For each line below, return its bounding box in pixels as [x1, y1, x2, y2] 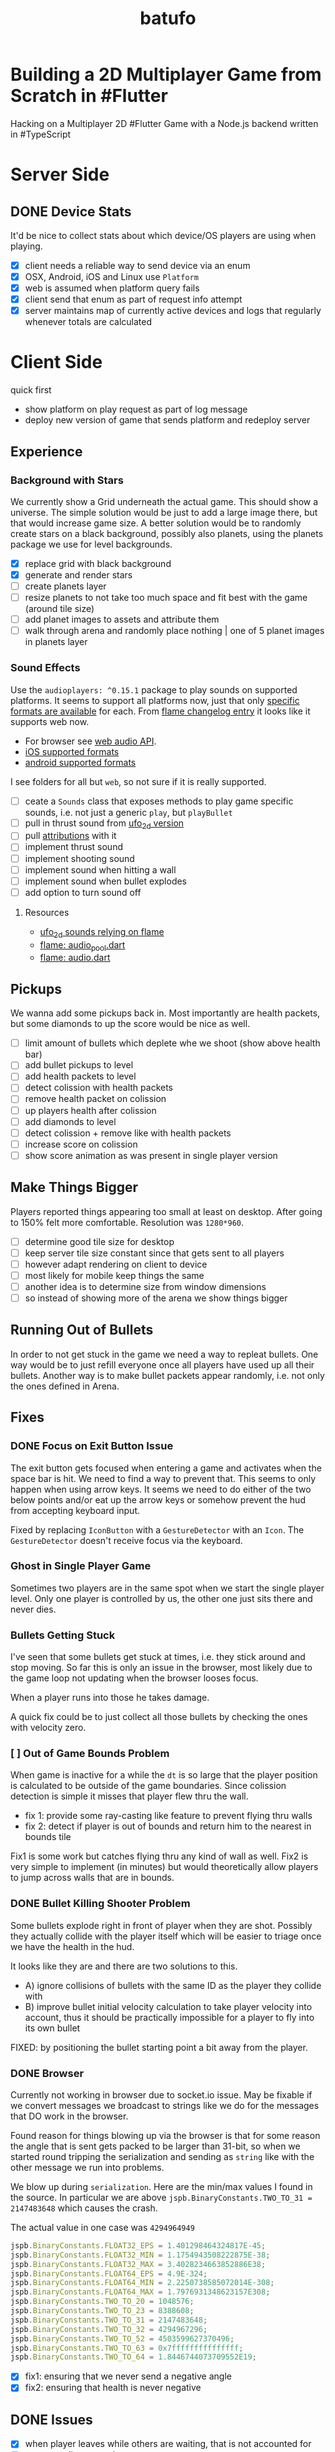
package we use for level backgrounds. [10, 538, 173, 550]
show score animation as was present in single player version [24, 1149, 278, 1161]
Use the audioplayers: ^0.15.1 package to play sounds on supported [10, 683, 298, 696]
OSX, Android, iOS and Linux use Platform [24, 271, 199, 282]
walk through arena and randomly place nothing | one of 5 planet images [24, 625, 325, 637]
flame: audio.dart [39, 952, 111, 964]
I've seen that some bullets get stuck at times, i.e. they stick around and [10, 1651, 306, 1663]
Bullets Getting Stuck [10, 1628, 116, 1642]
